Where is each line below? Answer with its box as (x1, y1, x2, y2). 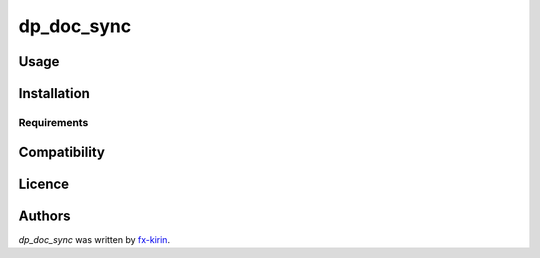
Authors (18, 207, 71, 224)
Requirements (18, 115, 89, 129)
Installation (18, 85, 90, 102)
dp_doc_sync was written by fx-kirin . (18, 233, 170, 245)
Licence (18, 175, 70, 192)
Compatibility (18, 143, 105, 160)
